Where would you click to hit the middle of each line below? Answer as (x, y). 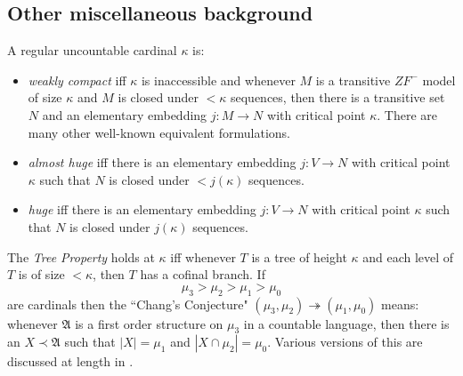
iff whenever (203, 256)
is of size (41, 274)
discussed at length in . (70, 361)
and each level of (408, 256)
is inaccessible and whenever (218, 80)
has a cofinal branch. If (203, 274)
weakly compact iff (77, 80)
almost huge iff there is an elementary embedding (162, 162)
